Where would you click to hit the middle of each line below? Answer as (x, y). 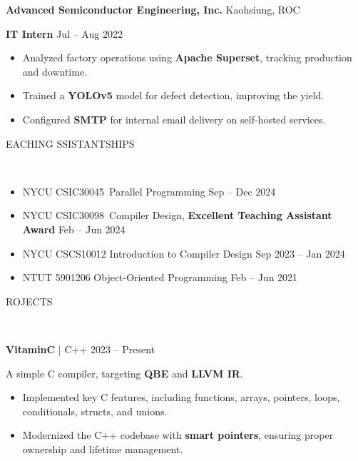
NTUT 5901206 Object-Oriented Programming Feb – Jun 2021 (160, 277)
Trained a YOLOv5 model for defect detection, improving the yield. (173, 95)
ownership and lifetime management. (103, 449)
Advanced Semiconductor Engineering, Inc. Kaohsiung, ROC (153, 9)
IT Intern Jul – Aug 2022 (64, 33)
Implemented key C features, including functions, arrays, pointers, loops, (181, 397)
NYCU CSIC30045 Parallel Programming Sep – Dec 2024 (149, 191)
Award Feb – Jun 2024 (74, 229)
